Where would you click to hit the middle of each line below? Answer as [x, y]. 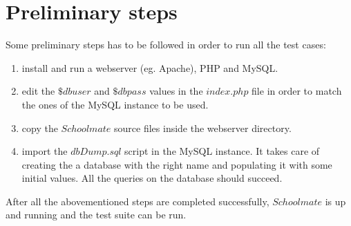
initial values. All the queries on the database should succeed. [152, 178]
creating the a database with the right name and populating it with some [177, 164]
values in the [176, 91]
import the [45, 151]
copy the [40, 128]
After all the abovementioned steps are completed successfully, [137, 201]
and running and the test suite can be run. [96, 215]
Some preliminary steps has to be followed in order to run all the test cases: [166, 45]
